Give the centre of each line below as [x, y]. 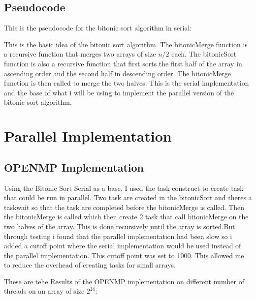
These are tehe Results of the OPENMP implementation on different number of [124, 281]
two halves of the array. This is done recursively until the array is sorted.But [120, 226]
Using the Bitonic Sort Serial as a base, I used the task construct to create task [124, 188]
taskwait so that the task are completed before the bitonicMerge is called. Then [124, 207]
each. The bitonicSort [204, 54]
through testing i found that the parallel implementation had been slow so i [118, 236]
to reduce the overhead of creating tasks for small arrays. [90, 265]
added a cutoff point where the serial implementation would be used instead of [123, 246]
